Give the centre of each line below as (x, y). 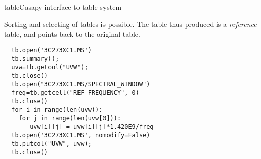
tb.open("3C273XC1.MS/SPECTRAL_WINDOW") (81, 84)
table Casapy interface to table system (63, 7)
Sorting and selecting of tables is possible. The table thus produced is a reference (130, 24)
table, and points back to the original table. (72, 34)
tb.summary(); (35, 59)
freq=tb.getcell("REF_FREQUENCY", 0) (75, 93)
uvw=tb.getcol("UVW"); (50, 68)
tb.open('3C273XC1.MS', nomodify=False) (81, 135)
